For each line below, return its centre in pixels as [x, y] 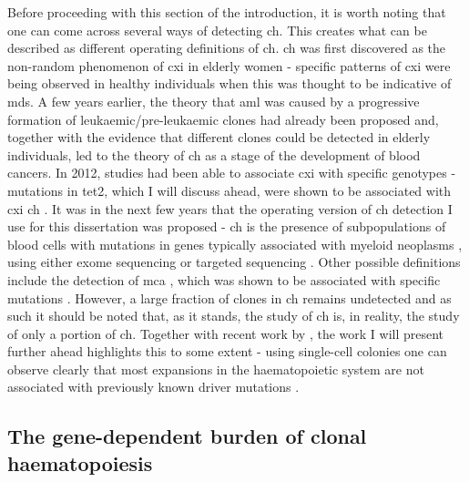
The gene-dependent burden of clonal [187, 436]
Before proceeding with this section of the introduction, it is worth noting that [227, 12]
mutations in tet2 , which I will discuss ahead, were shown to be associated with [229, 190]
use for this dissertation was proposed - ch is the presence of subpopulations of [227, 226]
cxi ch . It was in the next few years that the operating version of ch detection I [230, 208]
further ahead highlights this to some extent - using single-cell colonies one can [227, 351]
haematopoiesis [80, 462]
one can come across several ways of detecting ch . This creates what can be [217, 30]
